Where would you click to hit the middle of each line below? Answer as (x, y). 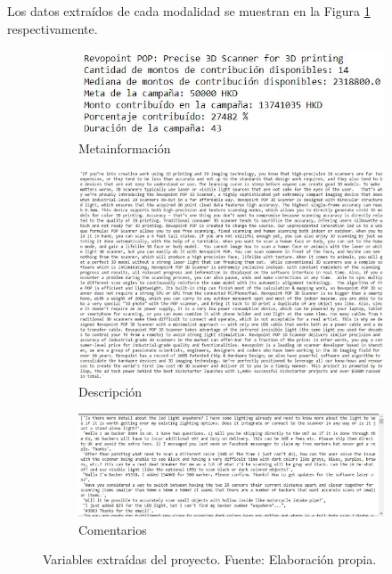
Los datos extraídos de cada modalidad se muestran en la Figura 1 (189, 11)
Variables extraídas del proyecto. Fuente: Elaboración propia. (210, 559)
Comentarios (113, 529)
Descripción (110, 392)
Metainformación (125, 148)
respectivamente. (53, 28)
